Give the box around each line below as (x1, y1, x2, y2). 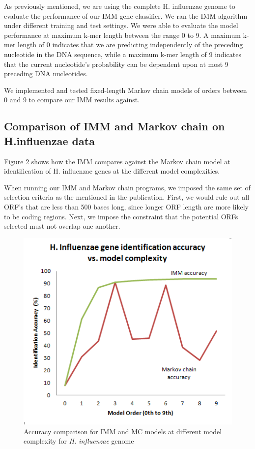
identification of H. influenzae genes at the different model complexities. (4, 166, 220, 176)
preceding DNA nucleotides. (4, 68, 88, 79)
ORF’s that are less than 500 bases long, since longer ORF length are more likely (4, 201, 249, 211)
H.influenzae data (4, 133, 95, 148)
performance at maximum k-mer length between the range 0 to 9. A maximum (4, 30, 241, 40)
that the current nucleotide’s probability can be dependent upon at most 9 (4, 59, 228, 69)
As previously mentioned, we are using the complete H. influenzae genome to (4, 1, 235, 11)
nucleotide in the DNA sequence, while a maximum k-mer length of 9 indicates (4, 49, 241, 59)
